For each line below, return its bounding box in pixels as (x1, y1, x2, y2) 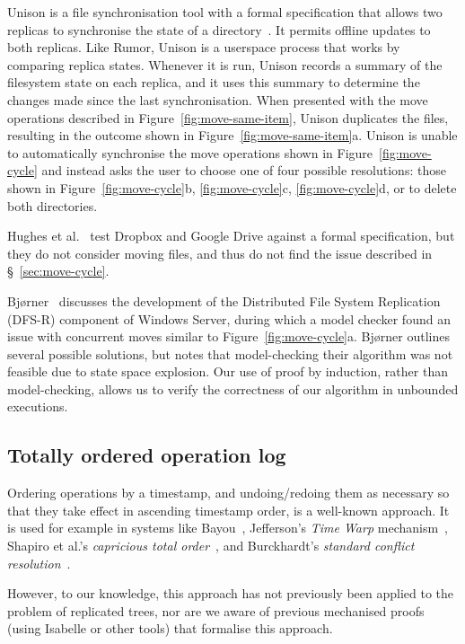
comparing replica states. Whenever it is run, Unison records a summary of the (7, 55, 443, 74)
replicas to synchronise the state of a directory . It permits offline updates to (7, 20, 431, 39)
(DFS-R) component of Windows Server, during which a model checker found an (7, 309, 451, 328)
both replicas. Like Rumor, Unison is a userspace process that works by (7, 38, 400, 57)
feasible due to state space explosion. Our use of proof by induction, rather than (7, 362, 448, 381)
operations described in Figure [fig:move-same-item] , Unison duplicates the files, (7, 108, 449, 127)
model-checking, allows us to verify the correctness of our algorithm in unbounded (7, 379, 459, 398)
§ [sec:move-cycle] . (7, 261, 110, 280)
